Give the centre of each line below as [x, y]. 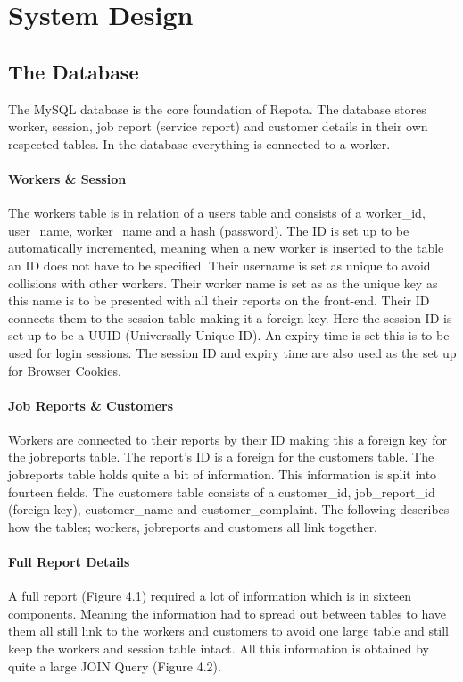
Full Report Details [69, 562]
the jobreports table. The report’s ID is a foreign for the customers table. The [221, 457]
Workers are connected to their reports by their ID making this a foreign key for [227, 439]
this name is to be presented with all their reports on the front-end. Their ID [219, 300]
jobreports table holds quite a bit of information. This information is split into [223, 474]
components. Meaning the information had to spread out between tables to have [227, 613]
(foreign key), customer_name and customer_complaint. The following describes [229, 509]
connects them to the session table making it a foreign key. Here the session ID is [230, 317]
